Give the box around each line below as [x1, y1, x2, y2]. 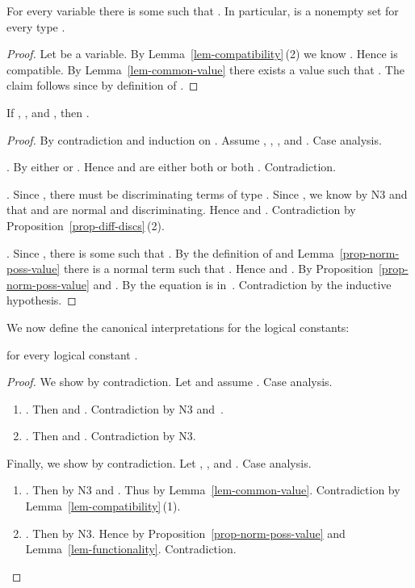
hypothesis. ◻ [6, 292, 77, 309]
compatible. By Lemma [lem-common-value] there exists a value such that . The [6, 61, 405, 78]
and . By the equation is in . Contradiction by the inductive [93, 275, 392, 292]
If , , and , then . [6, 103, 90, 120]
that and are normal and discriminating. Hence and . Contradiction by [6, 201, 356, 218]
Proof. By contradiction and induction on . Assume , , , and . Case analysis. [6, 131, 382, 148]
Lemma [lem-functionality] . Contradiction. [25, 540, 237, 557]
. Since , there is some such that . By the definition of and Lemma [6, 244, 334, 261]
